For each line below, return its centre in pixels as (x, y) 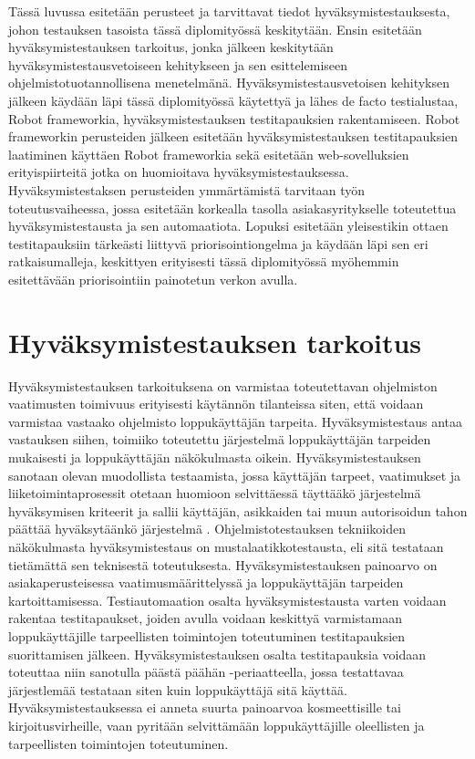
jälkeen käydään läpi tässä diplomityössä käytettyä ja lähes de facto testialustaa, (233, 100)
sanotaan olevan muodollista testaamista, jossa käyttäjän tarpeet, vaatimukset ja (235, 475)
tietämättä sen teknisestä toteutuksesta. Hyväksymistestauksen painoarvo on (223, 564)
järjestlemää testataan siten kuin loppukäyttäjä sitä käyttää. (178, 689)
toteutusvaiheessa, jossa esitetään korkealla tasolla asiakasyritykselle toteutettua (232, 208)
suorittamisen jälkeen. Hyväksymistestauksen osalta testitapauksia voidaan (217, 654)
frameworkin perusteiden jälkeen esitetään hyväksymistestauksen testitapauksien (233, 136)
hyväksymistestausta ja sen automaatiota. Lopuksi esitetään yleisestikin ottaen (228, 226)
